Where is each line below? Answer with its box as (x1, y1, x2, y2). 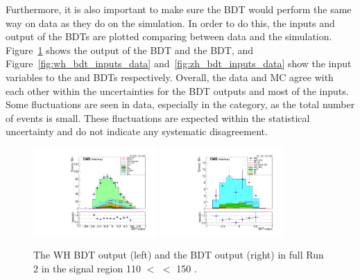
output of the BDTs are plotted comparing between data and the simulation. (6, 29, 332, 44)
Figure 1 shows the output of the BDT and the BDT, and (6, 42, 254, 57)
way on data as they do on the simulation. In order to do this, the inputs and (6, 15, 335, 30)
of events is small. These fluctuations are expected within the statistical (6, 110, 310, 125)
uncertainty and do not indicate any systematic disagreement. (6, 124, 268, 139)
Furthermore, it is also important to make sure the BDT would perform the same (6, 2, 352, 16)
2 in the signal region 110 (33, 261, 141, 275)
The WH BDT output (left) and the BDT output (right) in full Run (33, 247, 324, 262)
